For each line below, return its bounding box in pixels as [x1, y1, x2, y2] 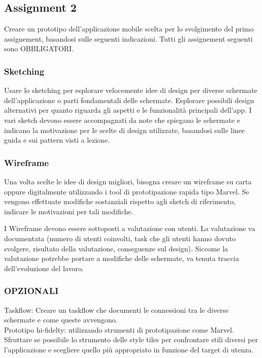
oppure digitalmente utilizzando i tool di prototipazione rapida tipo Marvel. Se [4, 186, 249, 197]
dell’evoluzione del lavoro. [4, 263, 84, 273]
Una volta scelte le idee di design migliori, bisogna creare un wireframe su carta [4, 176, 252, 186]
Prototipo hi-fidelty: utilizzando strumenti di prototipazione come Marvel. [4, 324, 234, 335]
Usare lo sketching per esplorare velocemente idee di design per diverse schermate [4, 85, 257, 95]
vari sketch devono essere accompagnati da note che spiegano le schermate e [4, 114, 240, 125]
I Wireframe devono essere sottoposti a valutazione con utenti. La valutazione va [4, 223, 255, 234]
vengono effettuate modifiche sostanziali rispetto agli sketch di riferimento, [4, 196, 236, 207]
